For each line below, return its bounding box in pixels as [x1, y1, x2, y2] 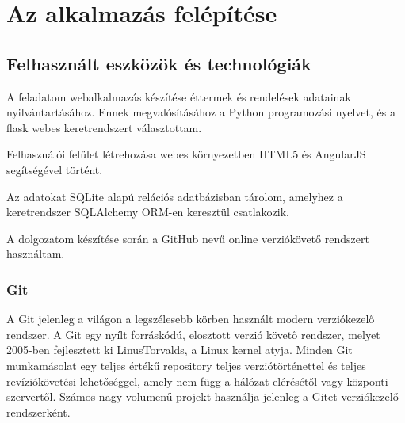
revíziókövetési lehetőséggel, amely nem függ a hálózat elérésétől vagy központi [6, 372, 388, 389]
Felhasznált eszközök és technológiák [6, 51, 311, 75]
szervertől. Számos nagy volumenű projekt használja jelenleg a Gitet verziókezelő [6, 388, 399, 405]
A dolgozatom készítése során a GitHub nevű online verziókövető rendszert [6, 230, 369, 246]
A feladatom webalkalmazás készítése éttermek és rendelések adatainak [6, 88, 351, 105]
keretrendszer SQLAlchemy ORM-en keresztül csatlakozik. [6, 204, 289, 220]
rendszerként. [6, 403, 71, 420]
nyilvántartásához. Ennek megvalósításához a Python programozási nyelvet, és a [6, 104, 395, 120]
